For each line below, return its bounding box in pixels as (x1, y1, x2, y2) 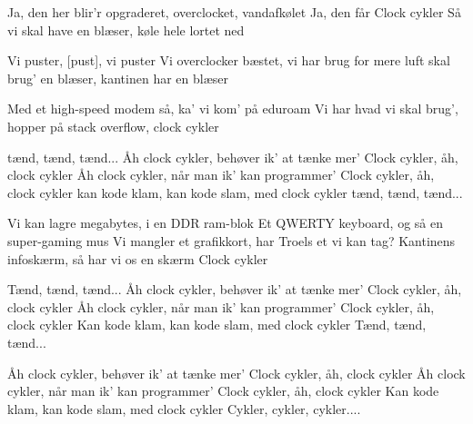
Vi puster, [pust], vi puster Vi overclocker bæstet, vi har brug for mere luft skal (7, 51, 450, 70)
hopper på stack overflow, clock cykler (7, 116, 219, 135)
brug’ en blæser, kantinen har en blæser (7, 68, 228, 87)
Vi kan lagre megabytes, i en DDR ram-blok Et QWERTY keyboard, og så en (7, 213, 443, 232)
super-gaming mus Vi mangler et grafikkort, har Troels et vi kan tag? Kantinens (7, 231, 456, 250)
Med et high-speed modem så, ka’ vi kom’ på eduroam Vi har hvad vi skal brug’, (7, 99, 458, 118)
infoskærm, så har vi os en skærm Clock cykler (7, 249, 268, 268)
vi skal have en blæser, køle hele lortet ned (7, 20, 245, 39)
